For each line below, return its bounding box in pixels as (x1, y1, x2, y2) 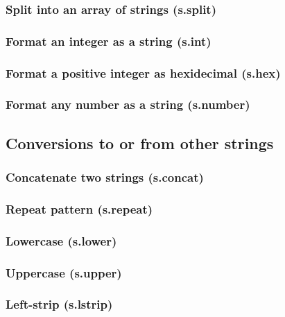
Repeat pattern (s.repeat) (6, 200, 153, 217)
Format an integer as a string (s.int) (6, 32, 211, 49)
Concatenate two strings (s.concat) (6, 169, 204, 186)
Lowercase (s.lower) (6, 232, 117, 249)
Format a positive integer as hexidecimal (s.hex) (6, 64, 281, 81)
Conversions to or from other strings (6, 132, 274, 153)
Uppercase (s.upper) (6, 264, 122, 281)
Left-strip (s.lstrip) (6, 295, 113, 313)
